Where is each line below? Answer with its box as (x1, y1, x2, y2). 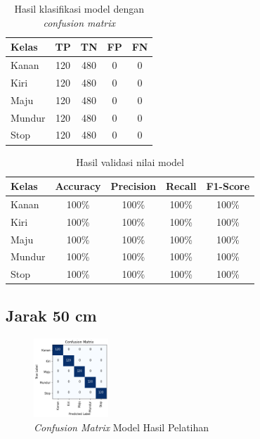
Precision (110, 179, 157, 193)
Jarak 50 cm (6, 304, 97, 326)
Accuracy (55, 179, 101, 193)
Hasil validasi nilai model (76, 154, 184, 169)
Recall (166, 179, 197, 193)
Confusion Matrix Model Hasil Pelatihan (34, 419, 209, 434)
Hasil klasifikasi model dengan (14, 1, 144, 15)
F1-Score (206, 179, 250, 193)
